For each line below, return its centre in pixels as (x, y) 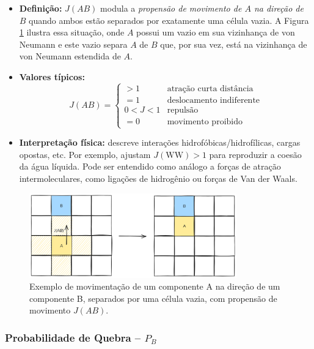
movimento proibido (205, 122)
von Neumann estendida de (70, 56)
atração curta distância (210, 88)
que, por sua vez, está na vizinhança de (234, 44)
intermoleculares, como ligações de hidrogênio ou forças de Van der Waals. (158, 178)
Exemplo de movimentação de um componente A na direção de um (155, 286)
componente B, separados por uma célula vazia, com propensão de (153, 298)
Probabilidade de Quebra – (73, 337)
